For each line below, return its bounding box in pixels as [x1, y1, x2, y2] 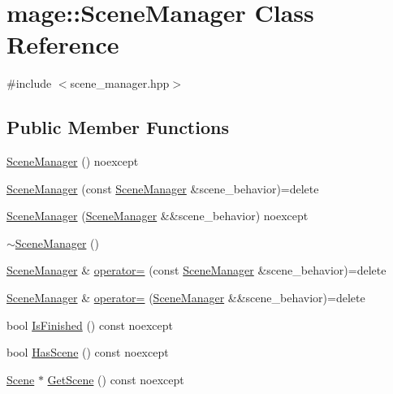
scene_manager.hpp [70, 75, 170, 92]
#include [6, 75, 52, 92]
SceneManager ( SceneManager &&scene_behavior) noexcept [6, 207, 309, 224]
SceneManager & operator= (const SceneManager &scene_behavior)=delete [6, 262, 387, 279]
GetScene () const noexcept [47, 370, 184, 388]
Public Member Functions [6, 115, 229, 140]
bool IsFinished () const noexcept [6, 316, 174, 333]
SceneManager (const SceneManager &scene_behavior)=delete [6, 180, 319, 197]
